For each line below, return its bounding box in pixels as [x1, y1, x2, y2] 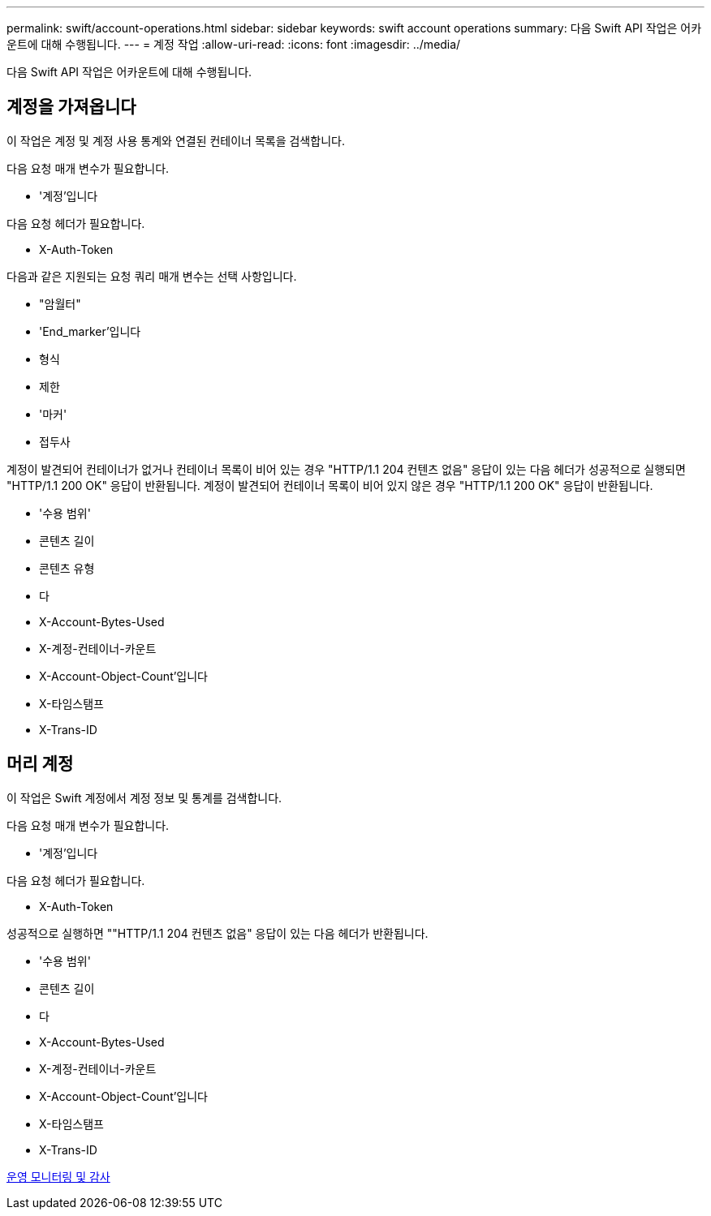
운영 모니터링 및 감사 [6, 1169, 110, 1184]
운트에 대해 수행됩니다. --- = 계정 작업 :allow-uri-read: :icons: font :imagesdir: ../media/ [6, 37, 461, 51]
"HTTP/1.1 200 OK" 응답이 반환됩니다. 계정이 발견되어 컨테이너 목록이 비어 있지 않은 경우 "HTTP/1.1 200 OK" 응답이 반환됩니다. [6, 478, 653, 492]
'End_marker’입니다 [39, 324, 141, 338]
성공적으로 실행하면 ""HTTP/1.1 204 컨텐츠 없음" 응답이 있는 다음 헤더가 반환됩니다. [6, 926, 429, 940]
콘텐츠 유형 [39, 561, 95, 575]
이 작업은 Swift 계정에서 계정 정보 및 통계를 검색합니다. [6, 790, 282, 805]
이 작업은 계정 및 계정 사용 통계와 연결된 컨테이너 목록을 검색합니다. [6, 133, 345, 148]
